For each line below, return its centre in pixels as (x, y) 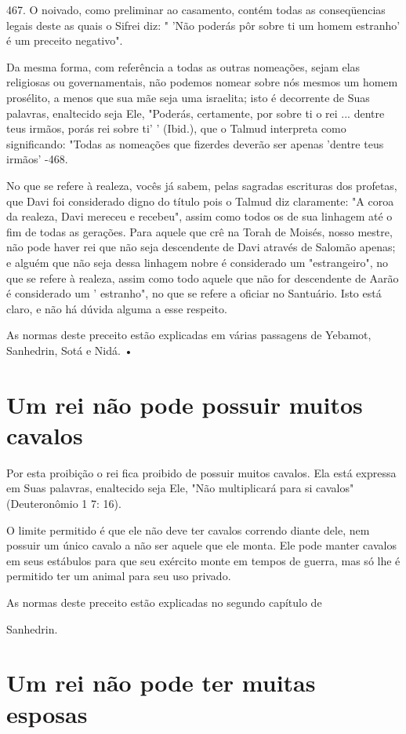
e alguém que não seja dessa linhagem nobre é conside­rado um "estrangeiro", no (197, 262)
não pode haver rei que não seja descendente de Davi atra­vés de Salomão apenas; (201, 247)
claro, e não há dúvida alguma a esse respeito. (117, 308)
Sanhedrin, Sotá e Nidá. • (70, 350)
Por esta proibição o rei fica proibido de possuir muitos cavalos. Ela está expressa (201, 472)
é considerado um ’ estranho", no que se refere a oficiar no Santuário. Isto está (194, 293)
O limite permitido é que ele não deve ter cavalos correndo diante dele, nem (188, 530)
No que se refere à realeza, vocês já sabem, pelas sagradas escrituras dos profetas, (202, 185)
